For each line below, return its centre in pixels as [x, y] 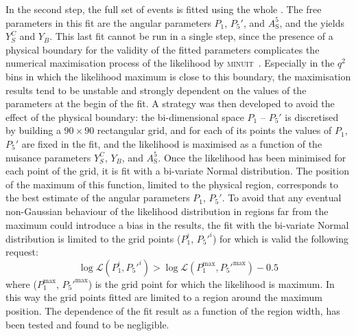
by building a [33, 130]
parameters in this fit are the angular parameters [108, 22]
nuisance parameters [48, 157]
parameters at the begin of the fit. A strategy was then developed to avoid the [170, 103]
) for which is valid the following [281, 238]
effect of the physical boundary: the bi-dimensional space [125, 116]
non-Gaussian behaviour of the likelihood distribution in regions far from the [167, 211]
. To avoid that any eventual [282, 198]
